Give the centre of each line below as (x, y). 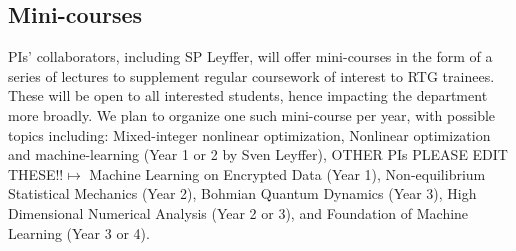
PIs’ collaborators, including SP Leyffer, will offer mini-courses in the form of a (250, 56)
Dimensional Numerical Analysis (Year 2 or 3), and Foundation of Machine (238, 212)
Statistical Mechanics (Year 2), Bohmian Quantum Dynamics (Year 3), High (242, 193)
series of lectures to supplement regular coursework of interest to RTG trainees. (251, 75)
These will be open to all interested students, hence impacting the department (248, 95)
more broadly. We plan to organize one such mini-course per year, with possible (252, 114)
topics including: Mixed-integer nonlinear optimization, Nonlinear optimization (249, 134)
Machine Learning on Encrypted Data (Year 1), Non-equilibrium (287, 173)
